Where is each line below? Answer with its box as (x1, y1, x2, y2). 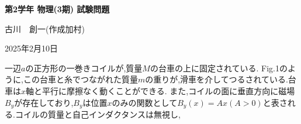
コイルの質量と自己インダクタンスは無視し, (15, 108, 181, 120)
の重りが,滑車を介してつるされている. (145, 73, 288, 85)
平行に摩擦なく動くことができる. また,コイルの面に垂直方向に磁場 (42, 84, 295, 97)
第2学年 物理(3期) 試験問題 (5, 3, 110, 15)
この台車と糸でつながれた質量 (23, 73, 138, 85)
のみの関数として (112, 96, 178, 108)
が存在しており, (14, 96, 74, 108)
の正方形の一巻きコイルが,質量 (25, 61, 143, 74)
